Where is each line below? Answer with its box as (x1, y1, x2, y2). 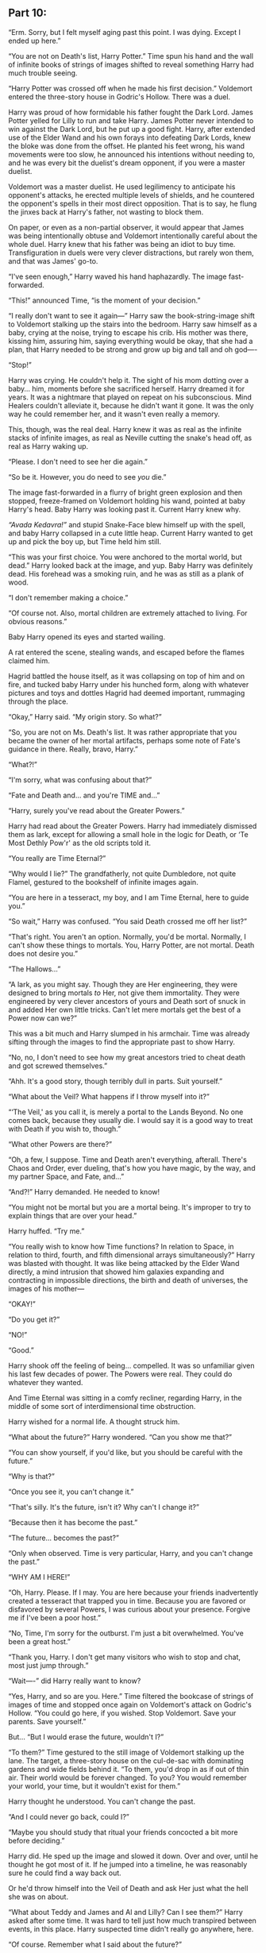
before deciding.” (8, 1835, 65, 1845)
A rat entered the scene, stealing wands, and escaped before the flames (8, 647, 245, 657)
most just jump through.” (8, 1660, 89, 1670)
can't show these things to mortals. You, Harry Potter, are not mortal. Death (8, 940, 255, 950)
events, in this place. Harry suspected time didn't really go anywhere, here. (8, 1924, 254, 1933)
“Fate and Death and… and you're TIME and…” (8, 790, 160, 800)
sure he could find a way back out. (8, 1868, 121, 1878)
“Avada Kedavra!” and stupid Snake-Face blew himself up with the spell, (8, 519, 246, 529)
